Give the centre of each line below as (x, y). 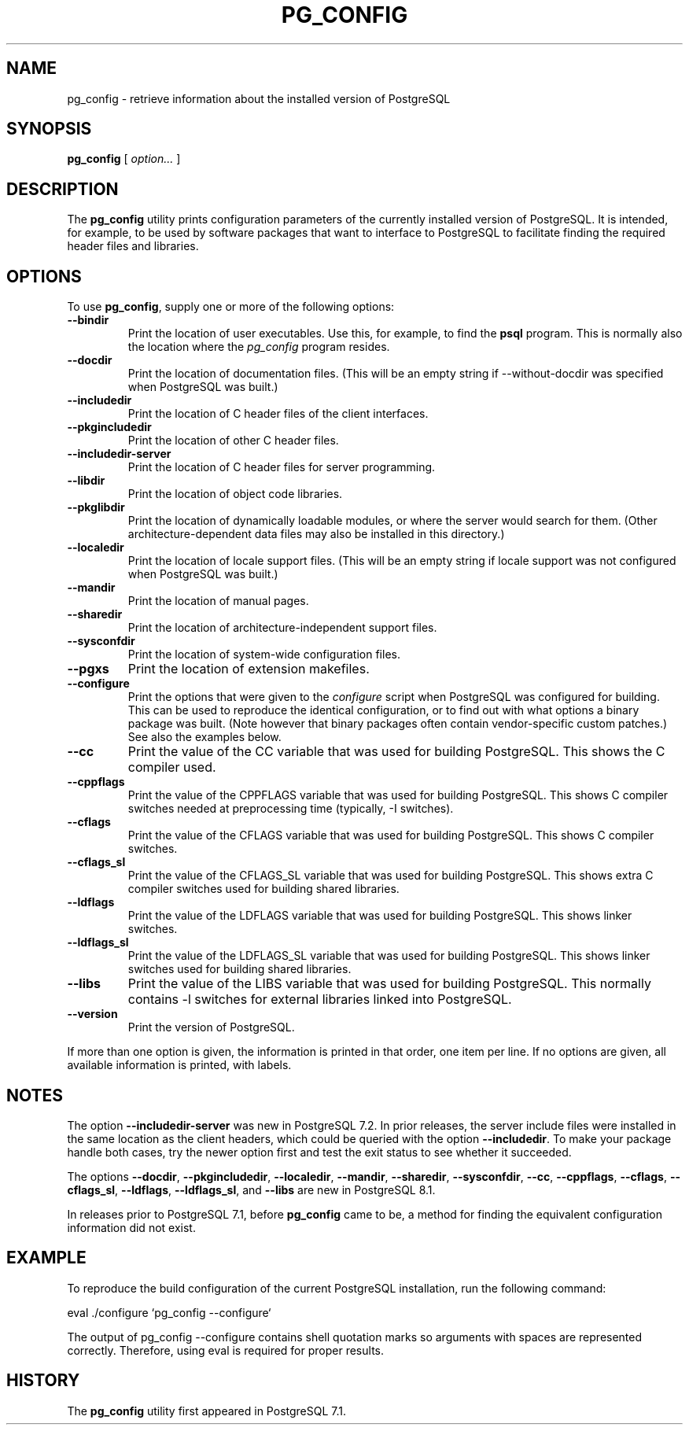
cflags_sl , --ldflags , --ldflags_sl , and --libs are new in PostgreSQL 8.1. (251, 1189)
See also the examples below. (204, 737)
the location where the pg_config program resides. (259, 347)
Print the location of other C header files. (233, 441)
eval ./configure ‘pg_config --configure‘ (169, 1312)
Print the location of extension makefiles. (249, 669)
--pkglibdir (96, 507)
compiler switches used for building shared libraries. (263, 889)
